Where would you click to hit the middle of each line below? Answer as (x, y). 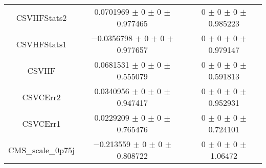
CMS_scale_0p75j (41, 150)
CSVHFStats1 (41, 44)
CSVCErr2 (41, 97)
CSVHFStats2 (41, 17)
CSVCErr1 (41, 123)
